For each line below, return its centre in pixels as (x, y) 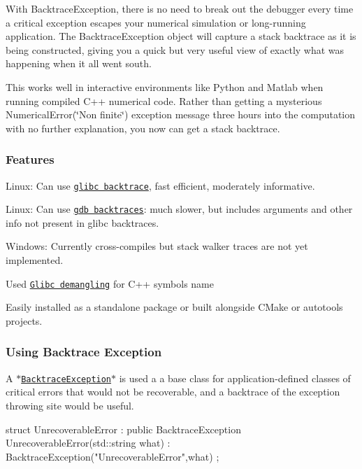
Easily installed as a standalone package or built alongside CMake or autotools (174, 307)
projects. (24, 320)
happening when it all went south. (79, 63)
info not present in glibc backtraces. (82, 222)
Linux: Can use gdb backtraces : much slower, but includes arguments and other (179, 209)
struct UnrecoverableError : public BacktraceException (123, 429)
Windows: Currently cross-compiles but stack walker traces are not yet (157, 246)
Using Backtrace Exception (84, 352)
